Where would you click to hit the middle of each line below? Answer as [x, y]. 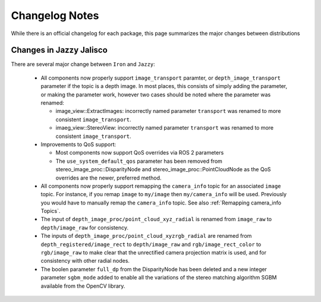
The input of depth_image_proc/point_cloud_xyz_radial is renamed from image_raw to [156, 219]
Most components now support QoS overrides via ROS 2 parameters [140, 153]
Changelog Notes [55, 15]
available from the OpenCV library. [83, 286]
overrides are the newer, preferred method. [108, 178]
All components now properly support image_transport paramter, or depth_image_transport [160, 78]
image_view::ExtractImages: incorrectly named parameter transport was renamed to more [168, 111]
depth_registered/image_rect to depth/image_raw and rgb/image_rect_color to [151, 244]
